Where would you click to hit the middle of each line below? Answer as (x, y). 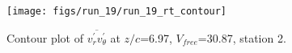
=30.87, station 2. (242, 37)
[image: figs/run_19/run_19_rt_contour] (117, 11)
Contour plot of (45, 37)
